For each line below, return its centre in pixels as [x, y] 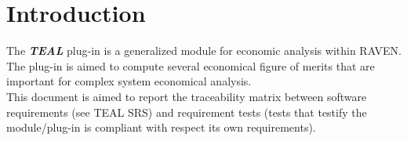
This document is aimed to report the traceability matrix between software [187, 96]
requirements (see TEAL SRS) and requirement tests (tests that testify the [187, 112]
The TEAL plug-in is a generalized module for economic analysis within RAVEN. [204, 51]
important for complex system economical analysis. [129, 81]
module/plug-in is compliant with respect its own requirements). [161, 127]
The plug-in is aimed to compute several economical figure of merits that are [191, 65]
